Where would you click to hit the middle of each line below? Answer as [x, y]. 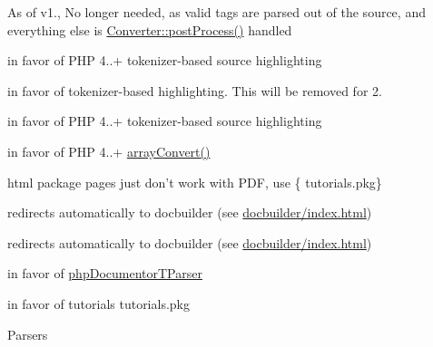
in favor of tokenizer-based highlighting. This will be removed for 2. [195, 90]
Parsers [28, 334]
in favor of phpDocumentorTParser [105, 273]
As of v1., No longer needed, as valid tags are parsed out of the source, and [216, 12]
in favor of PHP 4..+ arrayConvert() [109, 151]
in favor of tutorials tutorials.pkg [98, 303]
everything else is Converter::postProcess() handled [150, 29]
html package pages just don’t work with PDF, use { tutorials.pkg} [195, 182]
